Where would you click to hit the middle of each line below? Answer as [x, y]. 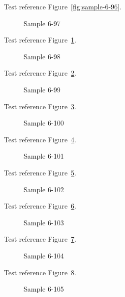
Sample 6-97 [42, 23]
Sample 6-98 [42, 56]
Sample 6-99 [42, 89]
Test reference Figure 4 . [40, 139]
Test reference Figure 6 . [40, 206]
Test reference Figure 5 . [40, 172]
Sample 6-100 [44, 123]
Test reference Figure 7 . [40, 239]
